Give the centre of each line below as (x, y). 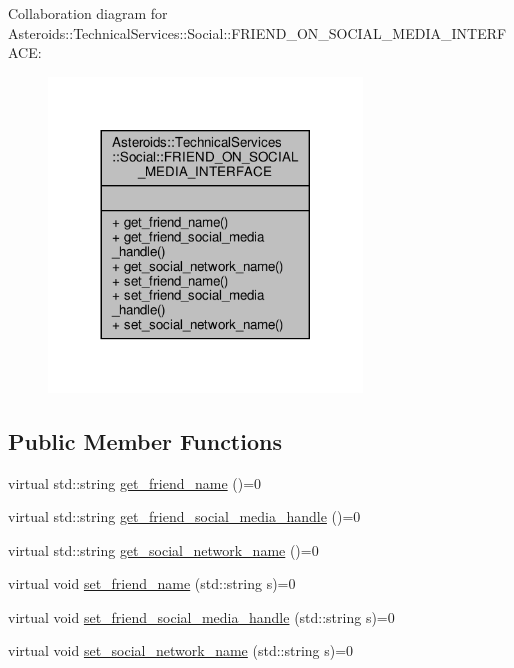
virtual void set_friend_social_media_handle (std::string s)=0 (201, 616)
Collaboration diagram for (88, 13)
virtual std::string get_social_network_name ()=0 (163, 549)
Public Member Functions (145, 440)
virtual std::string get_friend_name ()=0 (135, 482)
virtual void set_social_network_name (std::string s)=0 (181, 650)
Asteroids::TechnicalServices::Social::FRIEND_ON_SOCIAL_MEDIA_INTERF (257, 32)
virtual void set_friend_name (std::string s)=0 (152, 583)
